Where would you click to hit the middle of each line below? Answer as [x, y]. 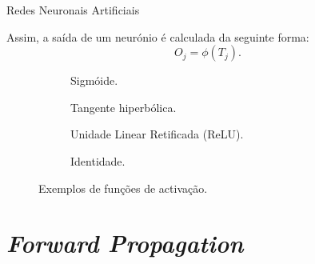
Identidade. [98, 160]
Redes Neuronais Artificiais [73, 10]
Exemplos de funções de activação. [123, 188]
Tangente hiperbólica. [124, 107]
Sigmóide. [94, 80]
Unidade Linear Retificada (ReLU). [157, 134]
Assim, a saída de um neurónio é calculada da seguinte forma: [158, 36]
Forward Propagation [125, 243]
